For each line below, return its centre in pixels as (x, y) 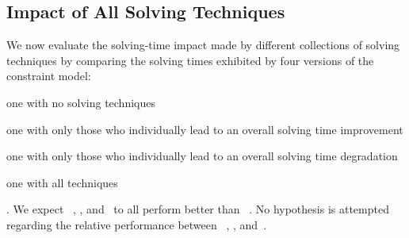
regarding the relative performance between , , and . (137, 224)
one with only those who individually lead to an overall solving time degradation (202, 156)
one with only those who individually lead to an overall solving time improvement (205, 129)
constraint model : (49, 76)
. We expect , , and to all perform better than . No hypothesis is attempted (198, 209)
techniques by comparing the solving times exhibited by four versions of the (190, 60)
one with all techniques (62, 182)
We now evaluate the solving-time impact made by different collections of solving (203, 45)
